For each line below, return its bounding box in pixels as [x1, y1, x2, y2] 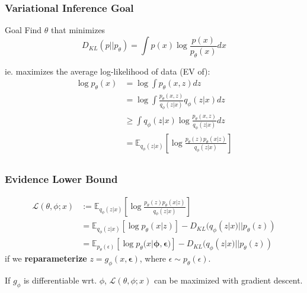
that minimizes [51, 24, 105, 36]
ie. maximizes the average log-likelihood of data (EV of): [5, 65, 210, 77]
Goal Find [5, 24, 42, 36]
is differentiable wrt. [23, 274, 97, 286]
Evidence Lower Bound [5, 171, 118, 186]
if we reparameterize [5, 252, 87, 265]
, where [139, 252, 167, 265]
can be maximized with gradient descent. [153, 274, 303, 286]
